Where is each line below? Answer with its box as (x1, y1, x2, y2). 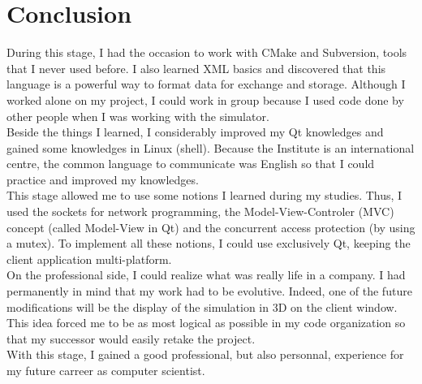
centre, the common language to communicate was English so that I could (6, 155, 375, 172)
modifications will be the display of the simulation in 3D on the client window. (6, 298, 398, 315)
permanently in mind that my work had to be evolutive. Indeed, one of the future (6, 283, 412, 300)
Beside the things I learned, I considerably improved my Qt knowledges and (6, 123, 384, 140)
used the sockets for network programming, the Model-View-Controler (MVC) (6, 203, 394, 220)
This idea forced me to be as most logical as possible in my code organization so (6, 314, 406, 331)
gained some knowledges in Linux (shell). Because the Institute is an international (6, 139, 415, 156)
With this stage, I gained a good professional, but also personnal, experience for (6, 346, 404, 363)
